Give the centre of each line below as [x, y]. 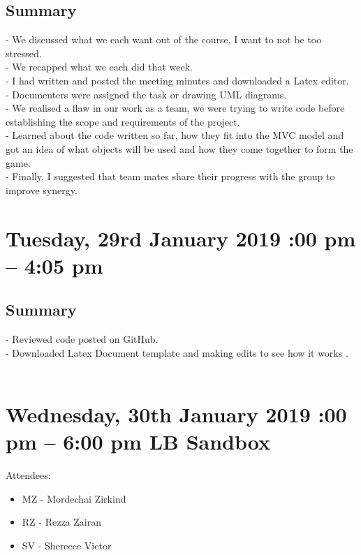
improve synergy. [42, 190]
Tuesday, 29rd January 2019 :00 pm [181, 238]
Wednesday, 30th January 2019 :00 [176, 414]
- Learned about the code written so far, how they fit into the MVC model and [175, 135]
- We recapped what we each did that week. [99, 67]
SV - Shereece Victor [67, 545]
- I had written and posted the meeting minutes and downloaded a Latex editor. [177, 80]
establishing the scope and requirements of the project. [123, 121]
